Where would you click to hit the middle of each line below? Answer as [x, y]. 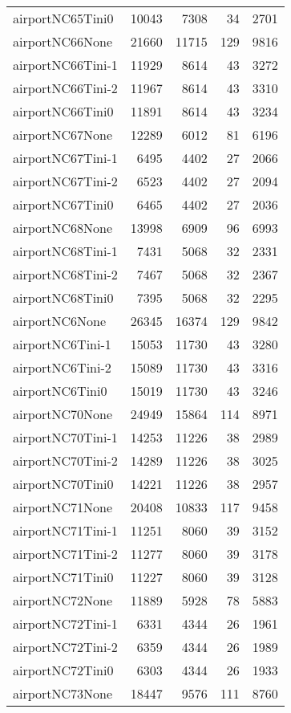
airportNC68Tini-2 [65, 274]
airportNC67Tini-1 [65, 158]
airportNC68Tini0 [63, 297]
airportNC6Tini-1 [62, 344]
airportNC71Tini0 [63, 577]
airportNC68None [63, 228]
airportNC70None [63, 414]
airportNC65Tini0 [63, 18]
